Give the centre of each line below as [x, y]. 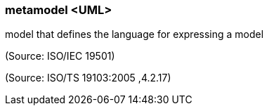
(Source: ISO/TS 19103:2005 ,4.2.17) [88, 78]
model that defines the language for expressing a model [134, 34]
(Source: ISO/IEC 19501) [60, 56]
